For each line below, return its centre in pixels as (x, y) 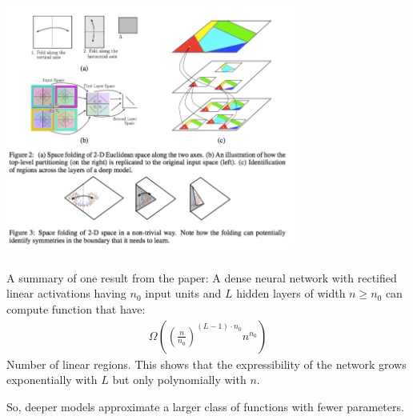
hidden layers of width (291, 293)
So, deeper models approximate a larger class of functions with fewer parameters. (205, 406)
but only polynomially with (179, 380)
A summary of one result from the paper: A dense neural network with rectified (202, 277)
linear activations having (66, 293)
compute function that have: (76, 308)
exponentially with (52, 380)
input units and (183, 293)
